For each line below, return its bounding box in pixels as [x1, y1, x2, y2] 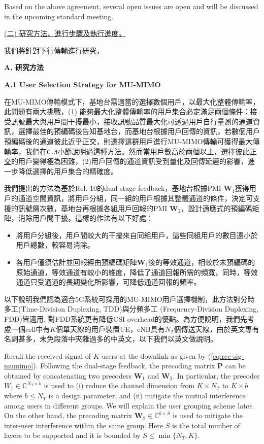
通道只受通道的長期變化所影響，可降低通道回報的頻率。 [16, 277, 201, 287]
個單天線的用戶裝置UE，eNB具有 [56, 323, 165, 334]
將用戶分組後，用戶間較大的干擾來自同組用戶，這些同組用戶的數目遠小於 [16, 229, 258, 240]
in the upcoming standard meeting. [4, 11, 114, 21]
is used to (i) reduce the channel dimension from [44, 380, 195, 391]
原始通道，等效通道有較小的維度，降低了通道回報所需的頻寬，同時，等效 [16, 266, 258, 277]
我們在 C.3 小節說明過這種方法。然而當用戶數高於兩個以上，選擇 [25, 146, 236, 156]
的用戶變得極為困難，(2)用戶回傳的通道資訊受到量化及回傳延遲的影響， [11, 156, 248, 166]
